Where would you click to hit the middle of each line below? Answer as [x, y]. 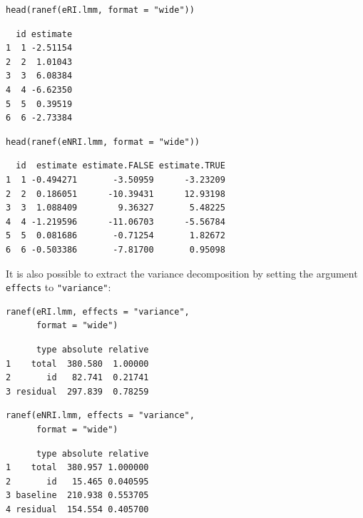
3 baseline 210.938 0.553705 [77, 496]
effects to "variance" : [58, 287]
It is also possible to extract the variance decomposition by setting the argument [182, 273]
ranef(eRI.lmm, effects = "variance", [98, 311]
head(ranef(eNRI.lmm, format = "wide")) [103, 142]
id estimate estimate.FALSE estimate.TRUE [121, 166]
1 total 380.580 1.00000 [77, 364]
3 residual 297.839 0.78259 [77, 391]
